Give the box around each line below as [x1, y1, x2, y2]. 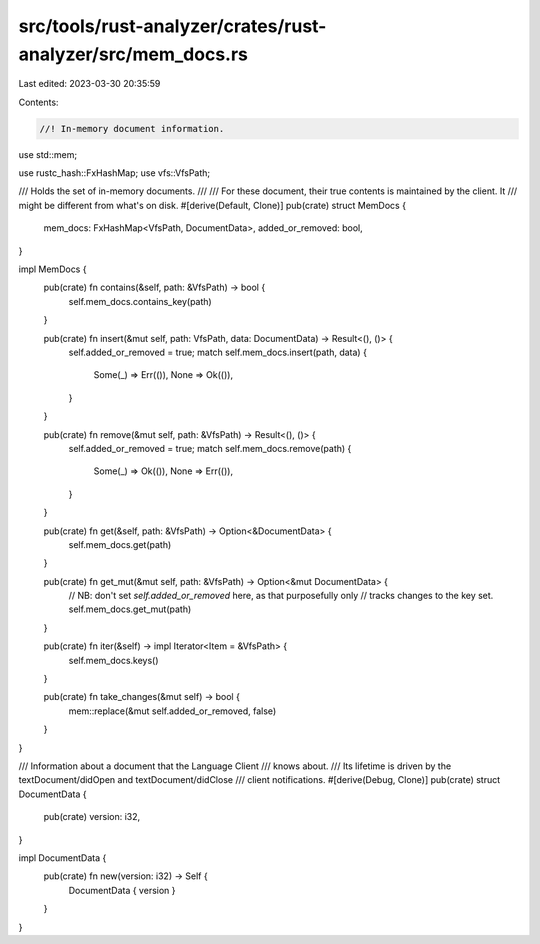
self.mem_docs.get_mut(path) [68, 603, 192, 615]
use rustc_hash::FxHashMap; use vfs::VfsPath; [18, 167, 211, 179]
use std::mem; [18, 148, 78, 160]
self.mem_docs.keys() [68, 654, 159, 666]
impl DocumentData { [18, 851, 107, 864]
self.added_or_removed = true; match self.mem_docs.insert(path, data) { [68, 346, 367, 358]
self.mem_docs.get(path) [68, 538, 172, 550]
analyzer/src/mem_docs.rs [18, 43, 249, 65]
